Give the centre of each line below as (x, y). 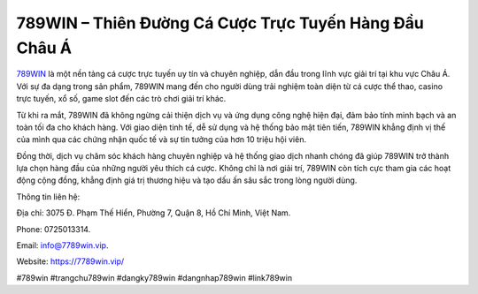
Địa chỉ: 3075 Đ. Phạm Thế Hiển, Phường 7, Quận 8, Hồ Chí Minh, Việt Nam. (154, 213)
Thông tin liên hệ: (48, 196)
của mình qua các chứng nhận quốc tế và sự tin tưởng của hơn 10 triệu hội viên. (162, 139)
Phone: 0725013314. (54, 229)
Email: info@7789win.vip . (62, 245)
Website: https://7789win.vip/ (70, 261)
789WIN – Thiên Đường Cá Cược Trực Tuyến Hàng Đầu (220, 23)
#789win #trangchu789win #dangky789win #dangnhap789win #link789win (154, 277)
